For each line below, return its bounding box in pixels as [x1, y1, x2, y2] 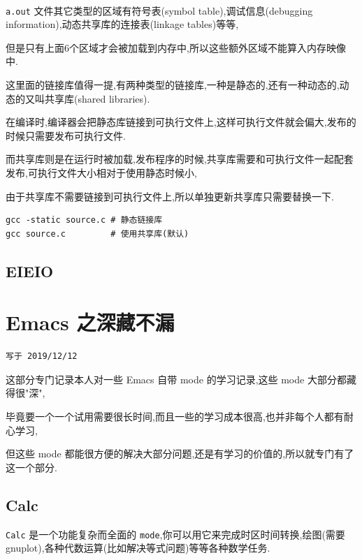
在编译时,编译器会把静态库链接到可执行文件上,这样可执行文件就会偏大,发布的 [6, 115, 356, 129]
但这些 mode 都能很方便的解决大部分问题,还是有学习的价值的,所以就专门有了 [6, 446, 354, 461]
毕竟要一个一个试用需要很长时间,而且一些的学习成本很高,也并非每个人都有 [6, 409, 344, 424]
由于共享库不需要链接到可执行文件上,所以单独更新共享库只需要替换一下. [6, 189, 334, 203]
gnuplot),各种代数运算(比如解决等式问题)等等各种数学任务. [6, 540, 270, 555]
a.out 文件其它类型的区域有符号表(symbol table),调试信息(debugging [6, 3, 313, 17]
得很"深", [6, 385, 45, 400]
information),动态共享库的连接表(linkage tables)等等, [6, 17, 239, 31]
